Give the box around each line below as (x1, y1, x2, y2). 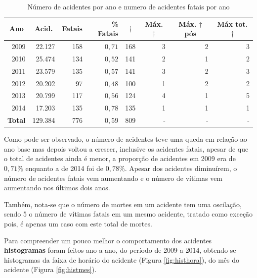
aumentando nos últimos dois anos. (4, 182, 110, 193)
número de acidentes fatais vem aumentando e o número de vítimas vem (4, 172, 223, 183)
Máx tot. (217, 18, 248, 29)
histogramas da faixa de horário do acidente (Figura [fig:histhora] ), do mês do (4, 254, 239, 265)
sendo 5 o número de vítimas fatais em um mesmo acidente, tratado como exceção (4, 209, 253, 219)
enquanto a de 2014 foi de (25, 163, 104, 173)
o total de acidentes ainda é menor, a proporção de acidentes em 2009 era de (4, 153, 236, 164)
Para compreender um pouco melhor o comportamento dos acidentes (4, 235, 212, 245)
